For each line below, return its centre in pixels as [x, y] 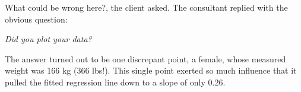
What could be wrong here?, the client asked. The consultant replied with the [146, 7]
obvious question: [36, 19]
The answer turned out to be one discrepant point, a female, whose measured [145, 58]
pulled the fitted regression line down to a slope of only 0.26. [115, 82]
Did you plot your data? [48, 39]
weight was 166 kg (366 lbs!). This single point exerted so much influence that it [151, 70]
